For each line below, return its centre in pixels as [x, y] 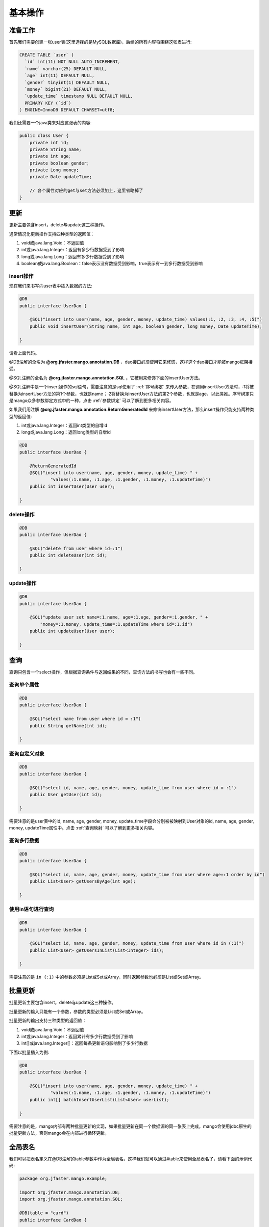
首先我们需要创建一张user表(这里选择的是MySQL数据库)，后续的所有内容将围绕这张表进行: [100, 42]
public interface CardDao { [53, 1220]
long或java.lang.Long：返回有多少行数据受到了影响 [73, 256]
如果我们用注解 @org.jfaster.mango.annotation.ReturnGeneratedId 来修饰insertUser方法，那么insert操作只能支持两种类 [132, 409]
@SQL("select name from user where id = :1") [85, 719]
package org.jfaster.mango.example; [63, 1179]
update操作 [23, 583]
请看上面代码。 [24, 353]
